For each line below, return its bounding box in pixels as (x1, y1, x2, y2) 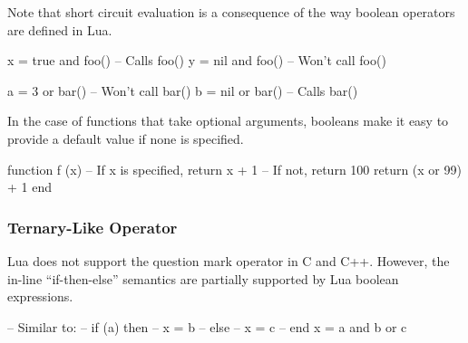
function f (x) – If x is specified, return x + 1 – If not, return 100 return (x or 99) (7, 159, 462, 178)
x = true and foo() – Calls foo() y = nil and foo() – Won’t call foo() (7, 51, 386, 70)
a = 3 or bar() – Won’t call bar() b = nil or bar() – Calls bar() (7, 81, 358, 100)
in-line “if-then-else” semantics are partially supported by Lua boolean (7, 269, 399, 288)
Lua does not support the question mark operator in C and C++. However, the (7, 251, 450, 270)
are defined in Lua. (7, 20, 112, 39)
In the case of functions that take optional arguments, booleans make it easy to (7, 111, 449, 130)
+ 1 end (7, 177, 52, 196)
